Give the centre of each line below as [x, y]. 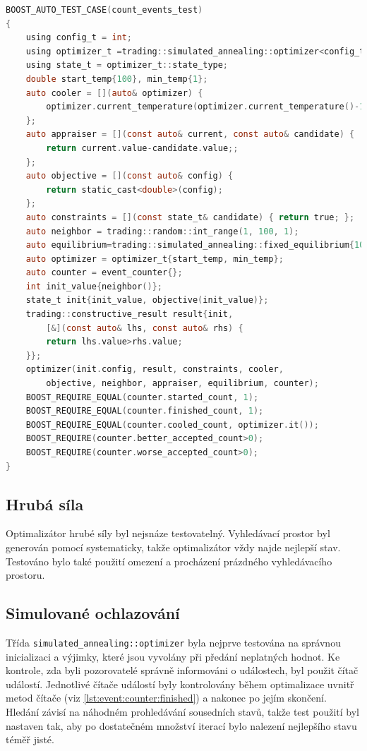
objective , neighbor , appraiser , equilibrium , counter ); [182, 384]
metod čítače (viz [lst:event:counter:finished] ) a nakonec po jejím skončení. [166, 698]
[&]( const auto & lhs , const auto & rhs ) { [145, 328]
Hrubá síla [45, 504]
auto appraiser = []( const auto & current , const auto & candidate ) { [190, 134]
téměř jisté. [30, 739]
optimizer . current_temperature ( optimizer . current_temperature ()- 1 [205, 107]
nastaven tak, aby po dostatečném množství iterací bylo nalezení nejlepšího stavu [181, 725]
